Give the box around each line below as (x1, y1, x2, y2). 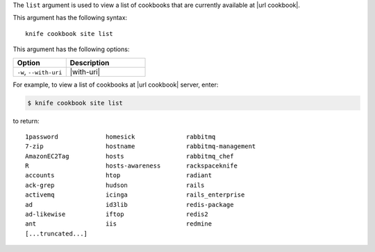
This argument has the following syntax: (12, 14, 128, 22)
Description (69, 57, 110, 67)
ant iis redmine (25, 220, 212, 228)
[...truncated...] (25, 229, 88, 237)
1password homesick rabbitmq (25, 132, 216, 141)
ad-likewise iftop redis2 (25, 210, 208, 218)
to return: (12, 116, 40, 125)
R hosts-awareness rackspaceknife (25, 162, 237, 170)
